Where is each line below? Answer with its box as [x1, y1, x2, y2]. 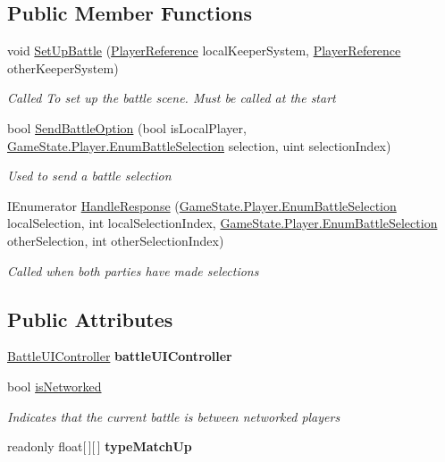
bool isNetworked [7, 376, 102, 395]
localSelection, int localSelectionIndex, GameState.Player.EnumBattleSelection [7, 214, 438, 232]
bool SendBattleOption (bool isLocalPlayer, [7, 118, 247, 137]
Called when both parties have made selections [7, 261, 259, 280]
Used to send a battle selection [7, 166, 172, 185]
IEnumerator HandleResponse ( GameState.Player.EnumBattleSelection [7, 196, 397, 214]
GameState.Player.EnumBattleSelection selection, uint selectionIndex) [7, 136, 391, 155]
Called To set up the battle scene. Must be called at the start [7, 88, 336, 107]
